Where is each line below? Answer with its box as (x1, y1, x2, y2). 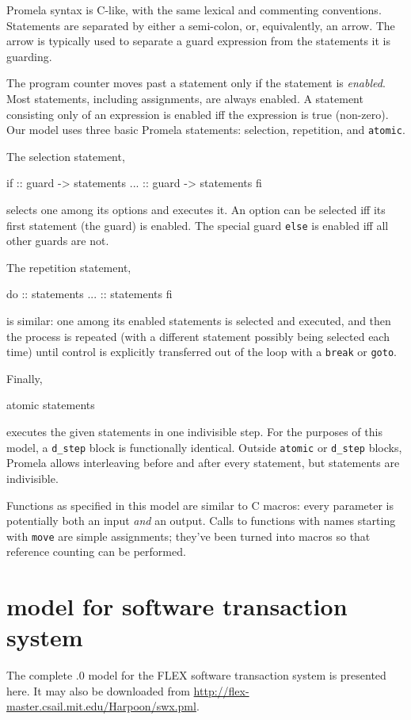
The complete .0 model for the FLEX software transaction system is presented (6, 667, 386, 684)
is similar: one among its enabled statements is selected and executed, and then (6, 312, 391, 329)
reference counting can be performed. (6, 543, 186, 560)
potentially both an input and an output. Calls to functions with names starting (6, 512, 396, 529)
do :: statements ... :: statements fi (6, 285, 173, 302)
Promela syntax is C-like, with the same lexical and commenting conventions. (6, 2, 382, 17)
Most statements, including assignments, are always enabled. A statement (6, 90, 363, 106)
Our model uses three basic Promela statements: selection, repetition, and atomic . (6, 121, 405, 138)
